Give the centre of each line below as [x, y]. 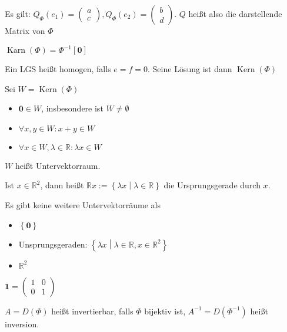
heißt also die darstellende [235, 13]
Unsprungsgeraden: [53, 244]
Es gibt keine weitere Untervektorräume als [83, 205]
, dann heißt [62, 185]
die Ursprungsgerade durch [212, 185]
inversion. [22, 323]
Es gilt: [18, 13]
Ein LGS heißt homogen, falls [58, 69]
